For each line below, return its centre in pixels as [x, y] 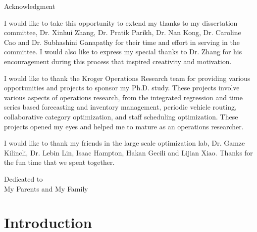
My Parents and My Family [46, 188]
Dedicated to [24, 178]
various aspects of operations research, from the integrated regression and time [123, 97]
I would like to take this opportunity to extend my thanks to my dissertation [121, 22]
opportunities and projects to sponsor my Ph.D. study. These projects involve [122, 88]
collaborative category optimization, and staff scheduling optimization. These [121, 116]
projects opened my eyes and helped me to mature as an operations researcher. [124, 126]
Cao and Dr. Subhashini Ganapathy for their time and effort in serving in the [122, 42]
